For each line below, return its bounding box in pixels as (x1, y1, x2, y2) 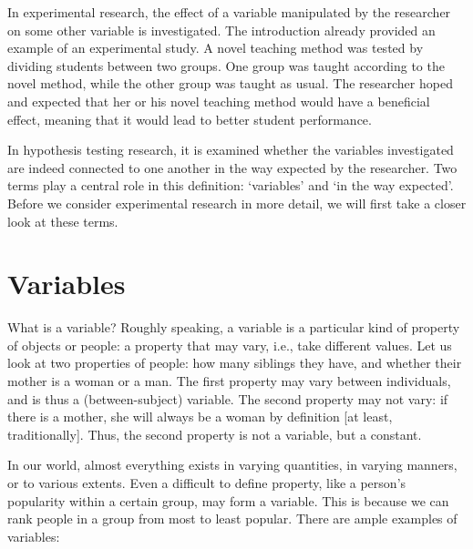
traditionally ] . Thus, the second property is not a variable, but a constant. (7, 424, 422, 443)
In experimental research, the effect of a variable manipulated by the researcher (7, 3, 451, 21)
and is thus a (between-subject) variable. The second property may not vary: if (7, 389, 448, 408)
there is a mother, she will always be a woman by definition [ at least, (7, 407, 393, 426)
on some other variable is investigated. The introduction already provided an (7, 20, 436, 39)
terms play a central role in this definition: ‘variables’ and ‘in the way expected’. (7, 176, 454, 195)
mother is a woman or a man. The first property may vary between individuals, (7, 371, 451, 391)
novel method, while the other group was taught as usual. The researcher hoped (7, 74, 453, 93)
